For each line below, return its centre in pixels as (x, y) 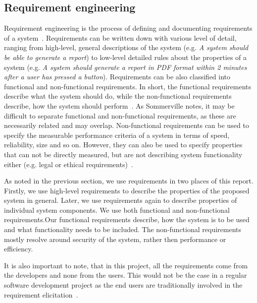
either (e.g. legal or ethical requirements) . (69, 164)
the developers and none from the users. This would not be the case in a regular (126, 275)
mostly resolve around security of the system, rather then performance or (115, 239)
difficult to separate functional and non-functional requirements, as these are (120, 115)
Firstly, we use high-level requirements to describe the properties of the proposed (127, 190)
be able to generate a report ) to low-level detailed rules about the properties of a (126, 57)
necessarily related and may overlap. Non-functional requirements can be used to (127, 125)
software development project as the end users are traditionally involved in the (123, 285)
